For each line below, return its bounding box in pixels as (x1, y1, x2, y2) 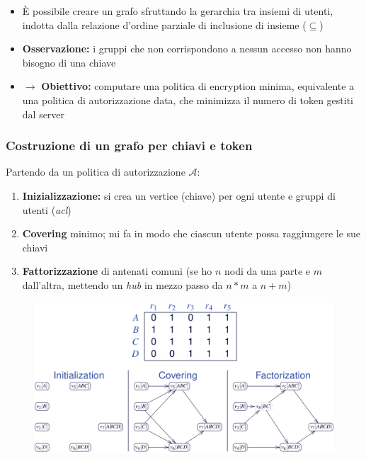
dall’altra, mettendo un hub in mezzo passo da (22, 277, 223, 292)
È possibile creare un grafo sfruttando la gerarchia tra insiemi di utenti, (22, 4, 333, 18)
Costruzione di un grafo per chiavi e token (6, 137, 253, 154)
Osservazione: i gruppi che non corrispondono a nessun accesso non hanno (22, 41, 352, 56)
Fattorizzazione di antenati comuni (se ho (22, 263, 212, 278)
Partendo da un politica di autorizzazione (6, 164, 185, 179)
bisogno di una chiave (22, 55, 116, 69)
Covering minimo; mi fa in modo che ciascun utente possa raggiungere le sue (22, 226, 361, 241)
